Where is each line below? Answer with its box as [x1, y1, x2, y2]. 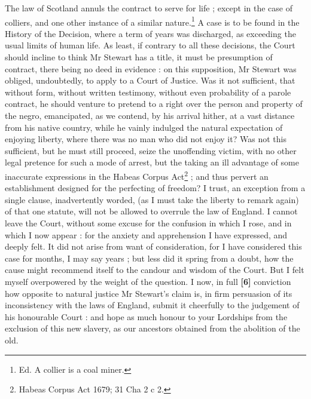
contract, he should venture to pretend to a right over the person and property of [5, 97, 303, 110]
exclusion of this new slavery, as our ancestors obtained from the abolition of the [5, 322, 300, 334]
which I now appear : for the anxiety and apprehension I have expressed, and [5, 228, 288, 241]
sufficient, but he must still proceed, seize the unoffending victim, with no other [5, 144, 297, 156]
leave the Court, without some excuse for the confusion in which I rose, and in [5, 217, 292, 229]
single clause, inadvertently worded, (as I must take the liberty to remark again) [5, 193, 299, 205]
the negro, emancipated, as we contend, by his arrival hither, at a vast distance [5, 109, 295, 121]
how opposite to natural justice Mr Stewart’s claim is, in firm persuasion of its [5, 287, 292, 299]
